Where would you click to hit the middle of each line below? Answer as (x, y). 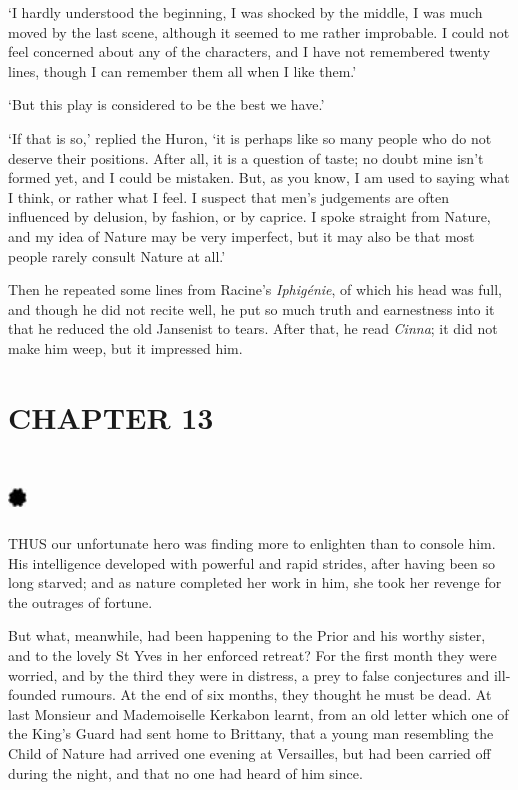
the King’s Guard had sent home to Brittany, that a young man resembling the (251, 733)
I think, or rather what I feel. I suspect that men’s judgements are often (229, 196)
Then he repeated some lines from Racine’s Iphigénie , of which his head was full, (255, 289)
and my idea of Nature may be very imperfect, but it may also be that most (241, 235)
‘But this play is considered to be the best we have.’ (166, 104)
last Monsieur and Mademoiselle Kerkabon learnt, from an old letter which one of (258, 713)
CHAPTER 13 (111, 416)
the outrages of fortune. (80, 601)
